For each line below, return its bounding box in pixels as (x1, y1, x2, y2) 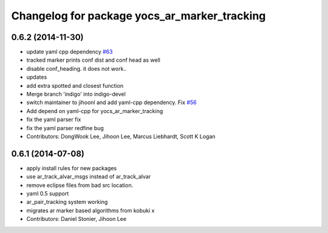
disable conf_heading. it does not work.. (26, 65, 127, 72)
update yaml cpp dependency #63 (26, 48, 113, 56)
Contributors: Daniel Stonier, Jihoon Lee (26, 215, 127, 223)
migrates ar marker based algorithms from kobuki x (26, 206, 155, 214)
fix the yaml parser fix (26, 116, 81, 123)
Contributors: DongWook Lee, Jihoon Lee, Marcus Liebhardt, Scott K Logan (26, 133, 216, 140)
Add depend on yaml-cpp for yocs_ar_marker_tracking (26, 107, 163, 114)
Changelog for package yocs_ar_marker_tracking (11, 9, 266, 22)
